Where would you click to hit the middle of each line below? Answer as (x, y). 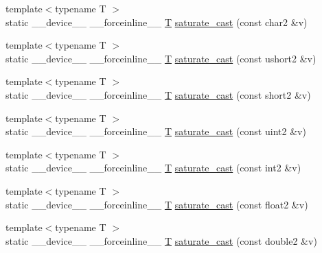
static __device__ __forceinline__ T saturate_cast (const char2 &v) (157, 22)
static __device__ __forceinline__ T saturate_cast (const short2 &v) (158, 94)
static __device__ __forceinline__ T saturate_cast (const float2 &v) (157, 204)
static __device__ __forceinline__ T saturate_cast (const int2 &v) (153, 168)
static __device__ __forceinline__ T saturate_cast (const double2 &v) (161, 240)
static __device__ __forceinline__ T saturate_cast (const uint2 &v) (156, 131)
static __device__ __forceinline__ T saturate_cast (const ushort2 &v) (161, 58)
